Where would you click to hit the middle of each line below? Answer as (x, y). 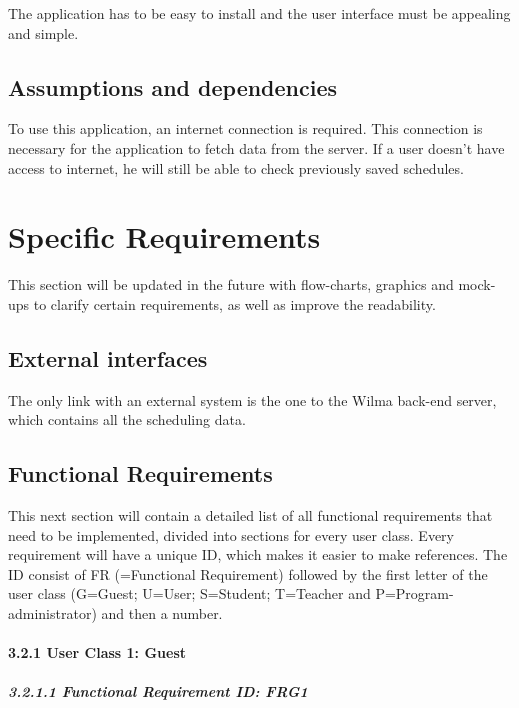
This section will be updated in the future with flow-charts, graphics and (231, 284)
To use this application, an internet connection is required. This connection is (245, 128)
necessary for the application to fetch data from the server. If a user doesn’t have (256, 147)
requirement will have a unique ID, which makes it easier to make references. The (258, 554)
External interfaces (108, 357)
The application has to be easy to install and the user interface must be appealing (259, 13)
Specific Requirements (164, 236)
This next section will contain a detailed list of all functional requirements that (250, 515)
